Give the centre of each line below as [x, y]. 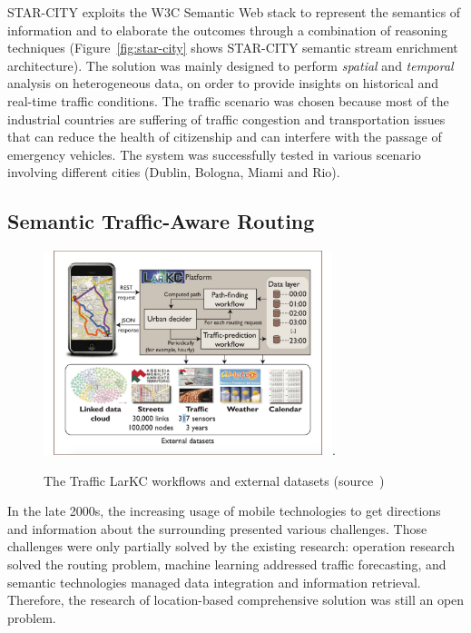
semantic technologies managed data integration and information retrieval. [214, 582]
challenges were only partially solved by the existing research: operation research [231, 546]
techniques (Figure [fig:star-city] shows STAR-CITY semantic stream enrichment [233, 48]
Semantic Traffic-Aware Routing [161, 221]
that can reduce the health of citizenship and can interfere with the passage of [225, 137]
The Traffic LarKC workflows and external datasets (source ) [214, 480]
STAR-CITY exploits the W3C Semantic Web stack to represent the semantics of [234, 12]
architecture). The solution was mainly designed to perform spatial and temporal [231, 65]
